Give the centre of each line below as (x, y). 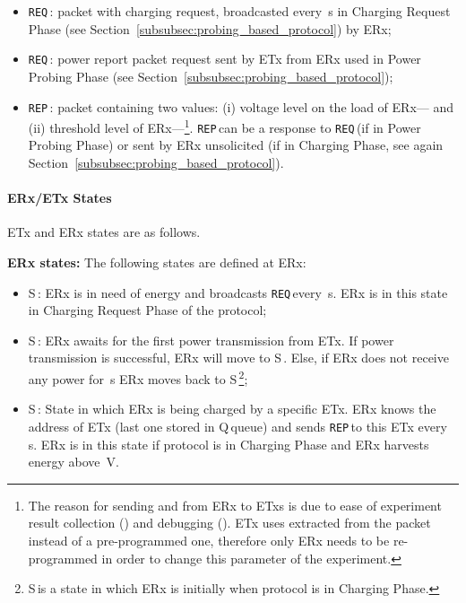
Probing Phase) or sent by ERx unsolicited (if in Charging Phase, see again (236, 145)
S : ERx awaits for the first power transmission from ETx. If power (211, 340)
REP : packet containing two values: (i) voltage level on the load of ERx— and (241, 106)
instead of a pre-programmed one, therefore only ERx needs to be (209, 540)
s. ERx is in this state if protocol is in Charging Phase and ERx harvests (229, 444)
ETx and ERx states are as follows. (104, 232)
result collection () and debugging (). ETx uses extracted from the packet (229, 523)
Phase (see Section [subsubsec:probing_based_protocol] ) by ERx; (210, 28)
